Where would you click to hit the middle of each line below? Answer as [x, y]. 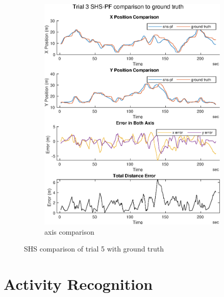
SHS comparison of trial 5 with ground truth [94, 249]
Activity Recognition [78, 284]
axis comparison [69, 231]
